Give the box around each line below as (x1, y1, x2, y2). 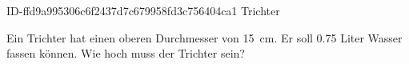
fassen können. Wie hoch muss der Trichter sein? (6, 45, 245, 62)
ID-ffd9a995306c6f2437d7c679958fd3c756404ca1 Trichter (6, 2, 280, 18)
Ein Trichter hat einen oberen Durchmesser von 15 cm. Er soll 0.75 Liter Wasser (6, 29, 403, 46)
